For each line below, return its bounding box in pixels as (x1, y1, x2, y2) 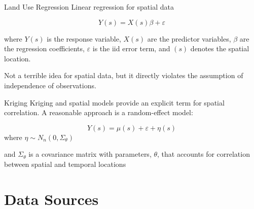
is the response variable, (47, 33, 121, 44)
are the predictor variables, (147, 33, 231, 44)
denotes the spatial (190, 43, 249, 54)
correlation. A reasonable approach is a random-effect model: (4, 107, 193, 118)
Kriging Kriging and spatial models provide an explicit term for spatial (4, 97, 225, 108)
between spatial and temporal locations (4, 158, 126, 169)
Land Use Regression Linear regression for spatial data (4, 2, 174, 12)
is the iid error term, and (92, 43, 170, 54)
